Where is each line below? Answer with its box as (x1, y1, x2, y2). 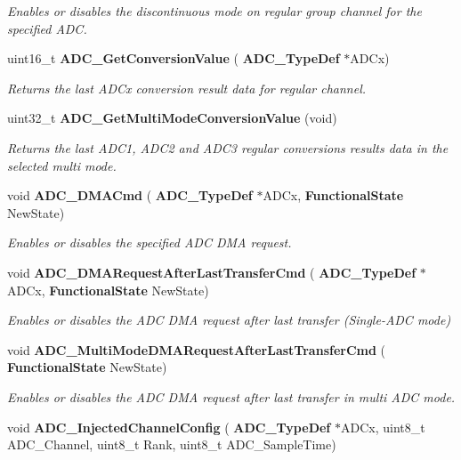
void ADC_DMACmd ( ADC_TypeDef (7, 186, 253, 205)
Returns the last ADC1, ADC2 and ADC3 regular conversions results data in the (7, 138, 449, 157)
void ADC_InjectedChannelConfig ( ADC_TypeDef (7, 417, 331, 436)
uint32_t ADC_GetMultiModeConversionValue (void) (7, 109, 337, 127)
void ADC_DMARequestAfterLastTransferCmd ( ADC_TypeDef (7, 262, 417, 281)
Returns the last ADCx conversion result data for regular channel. (7, 78, 367, 97)
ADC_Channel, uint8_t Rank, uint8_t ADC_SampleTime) (7, 435, 336, 454)
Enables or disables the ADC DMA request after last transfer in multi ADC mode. (7, 387, 456, 406)
